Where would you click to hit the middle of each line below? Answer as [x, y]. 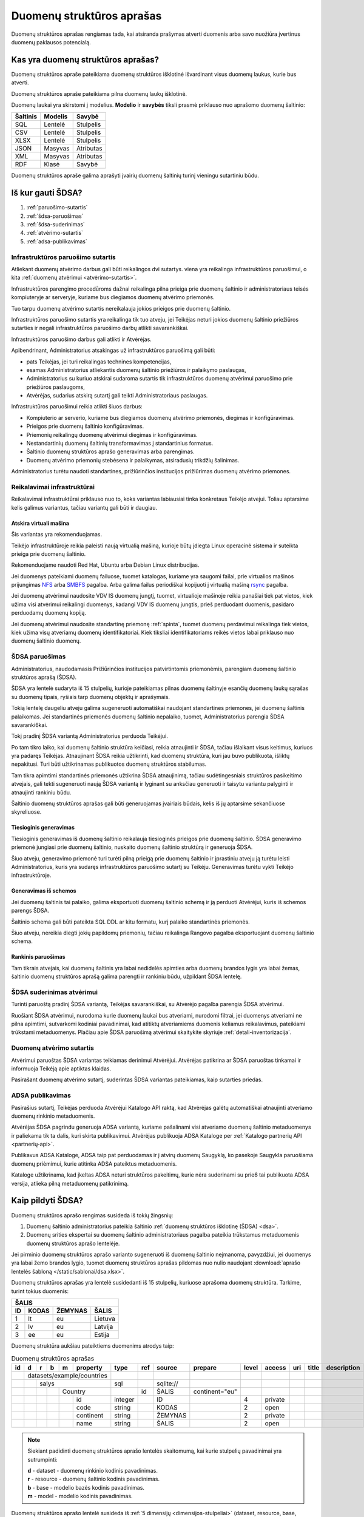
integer [124, 1399]
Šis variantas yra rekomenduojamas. [57, 535]
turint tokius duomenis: [40, 1291]
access [275, 1367]
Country [74, 1391]
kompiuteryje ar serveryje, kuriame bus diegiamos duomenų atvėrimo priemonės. [113, 297]
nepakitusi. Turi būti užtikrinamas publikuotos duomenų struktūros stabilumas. [109, 764]
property [89, 1367]
